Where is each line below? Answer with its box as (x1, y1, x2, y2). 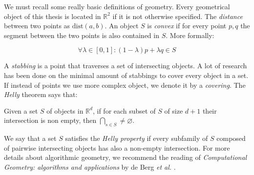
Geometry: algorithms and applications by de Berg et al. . (4, 161, 176, 172)
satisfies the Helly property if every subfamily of (65, 133, 208, 143)
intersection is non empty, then (4, 115, 97, 125)
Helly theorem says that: (4, 89, 78, 99)
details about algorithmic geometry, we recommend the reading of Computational (4, 152, 247, 162)
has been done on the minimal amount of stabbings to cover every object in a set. (4, 70, 249, 80)
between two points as (4, 20, 70, 31)
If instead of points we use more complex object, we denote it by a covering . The (4, 79, 246, 90)
